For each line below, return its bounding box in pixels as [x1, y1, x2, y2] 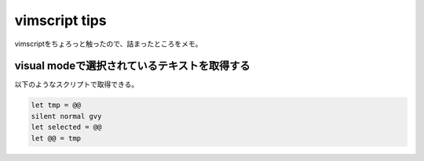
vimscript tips [14, 12, 107, 29]
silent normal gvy [31, 112, 102, 120]
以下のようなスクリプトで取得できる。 [14, 80, 139, 89]
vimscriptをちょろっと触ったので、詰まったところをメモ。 [14, 39, 203, 48]
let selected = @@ [31, 123, 102, 132]
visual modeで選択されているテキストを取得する [14, 59, 250, 73]
